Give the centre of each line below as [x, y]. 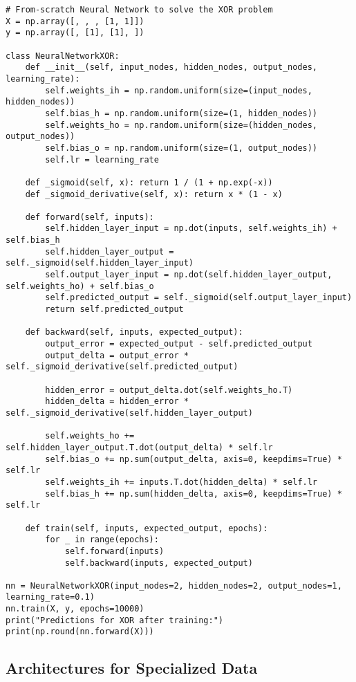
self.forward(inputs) [114, 551]
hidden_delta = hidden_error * [117, 402]
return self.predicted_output [114, 310]
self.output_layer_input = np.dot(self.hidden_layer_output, [189, 275]
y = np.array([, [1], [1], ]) [75, 33]
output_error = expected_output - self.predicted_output [179, 344]
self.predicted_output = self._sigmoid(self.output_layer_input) [199, 298]
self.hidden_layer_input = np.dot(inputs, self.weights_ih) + [191, 229]
